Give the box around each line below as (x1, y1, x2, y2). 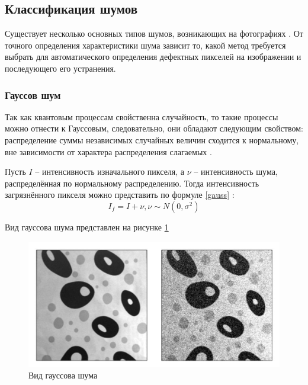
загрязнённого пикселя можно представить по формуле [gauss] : (5, 188, 235, 201)
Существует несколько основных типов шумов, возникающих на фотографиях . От (5, 27, 303, 40)
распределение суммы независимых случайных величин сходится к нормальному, (5, 133, 299, 146)
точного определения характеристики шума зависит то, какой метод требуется (5, 38, 286, 51)
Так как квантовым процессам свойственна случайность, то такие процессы (5, 110, 278, 123)
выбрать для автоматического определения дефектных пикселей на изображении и (5, 50, 301, 63)
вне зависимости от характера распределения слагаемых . (5, 145, 212, 158)
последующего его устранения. (5, 62, 116, 74)
